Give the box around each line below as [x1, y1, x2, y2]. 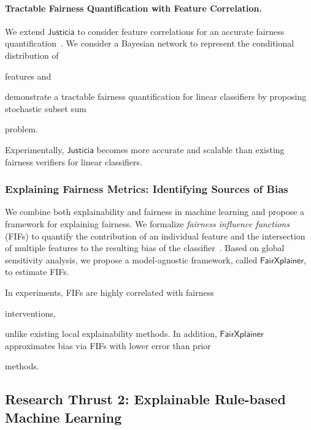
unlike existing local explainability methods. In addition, [5, 327, 217, 340]
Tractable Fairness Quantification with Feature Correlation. [5, 1, 262, 14]
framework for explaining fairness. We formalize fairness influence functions [5, 217, 290, 230]
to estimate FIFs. [5, 265, 69, 278]
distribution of [5, 48, 59, 61]
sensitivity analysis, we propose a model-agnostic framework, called [5, 253, 258, 266]
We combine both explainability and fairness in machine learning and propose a [5, 205, 305, 218]
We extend [5, 25, 45, 37]
